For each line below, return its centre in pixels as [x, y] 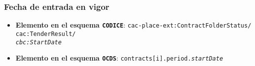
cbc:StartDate [38, 42]
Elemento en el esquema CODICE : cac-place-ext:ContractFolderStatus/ [133, 25]
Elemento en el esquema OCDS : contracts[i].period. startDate [119, 58]
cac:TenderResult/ [46, 34]
